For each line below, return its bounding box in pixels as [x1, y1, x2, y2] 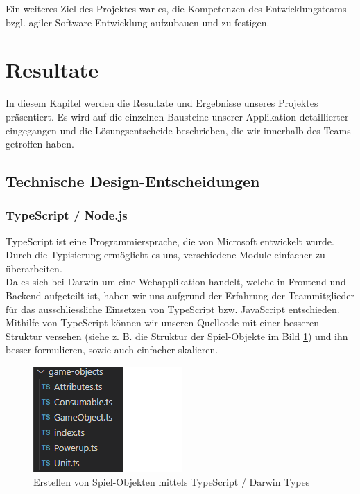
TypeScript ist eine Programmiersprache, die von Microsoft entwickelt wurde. [6, 233, 334, 248]
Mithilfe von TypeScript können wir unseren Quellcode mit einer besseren [6, 315, 319, 330]
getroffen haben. [6, 136, 74, 151]
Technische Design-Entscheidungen [6, 170, 260, 192]
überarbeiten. [6, 261, 62, 275]
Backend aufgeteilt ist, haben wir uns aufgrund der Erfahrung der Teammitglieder [6, 288, 354, 303]
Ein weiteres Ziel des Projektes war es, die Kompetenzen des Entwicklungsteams [6, 1, 347, 15]
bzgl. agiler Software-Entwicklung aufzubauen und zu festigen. [6, 15, 270, 29]
